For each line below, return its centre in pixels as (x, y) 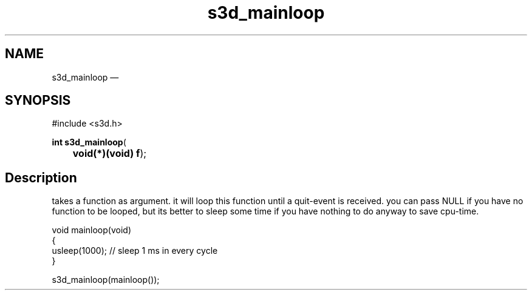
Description (41, 177)
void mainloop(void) (91, 230)
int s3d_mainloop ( (89, 142)
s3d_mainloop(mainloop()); (106, 280)
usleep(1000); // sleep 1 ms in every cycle (135, 251)
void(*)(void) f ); (110, 154)
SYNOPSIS (38, 101)
